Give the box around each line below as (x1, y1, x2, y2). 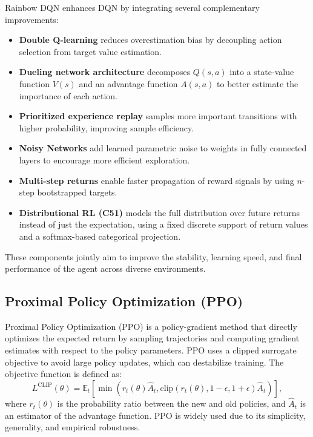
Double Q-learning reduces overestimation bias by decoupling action (19, 33, 282, 46)
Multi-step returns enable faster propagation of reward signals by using (19, 174, 294, 186)
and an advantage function (79, 77, 178, 90)
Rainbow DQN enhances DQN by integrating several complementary (5, 1, 260, 13)
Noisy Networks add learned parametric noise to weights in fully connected (19, 142, 307, 154)
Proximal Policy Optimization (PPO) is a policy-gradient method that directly (5, 320, 297, 332)
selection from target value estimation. (19, 45, 162, 57)
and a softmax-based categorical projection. (19, 229, 181, 242)
